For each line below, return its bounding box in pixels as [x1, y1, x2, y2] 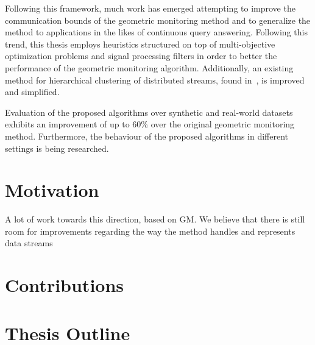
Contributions [5, 272, 124, 297]
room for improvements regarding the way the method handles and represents [5, 224, 296, 237]
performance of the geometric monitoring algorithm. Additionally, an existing [5, 61, 294, 74]
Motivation [5, 177, 99, 202]
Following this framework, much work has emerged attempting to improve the [5, 2, 296, 14]
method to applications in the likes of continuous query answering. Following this [5, 26, 308, 38]
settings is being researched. [5, 141, 109, 154]
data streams [5, 237, 53, 249]
